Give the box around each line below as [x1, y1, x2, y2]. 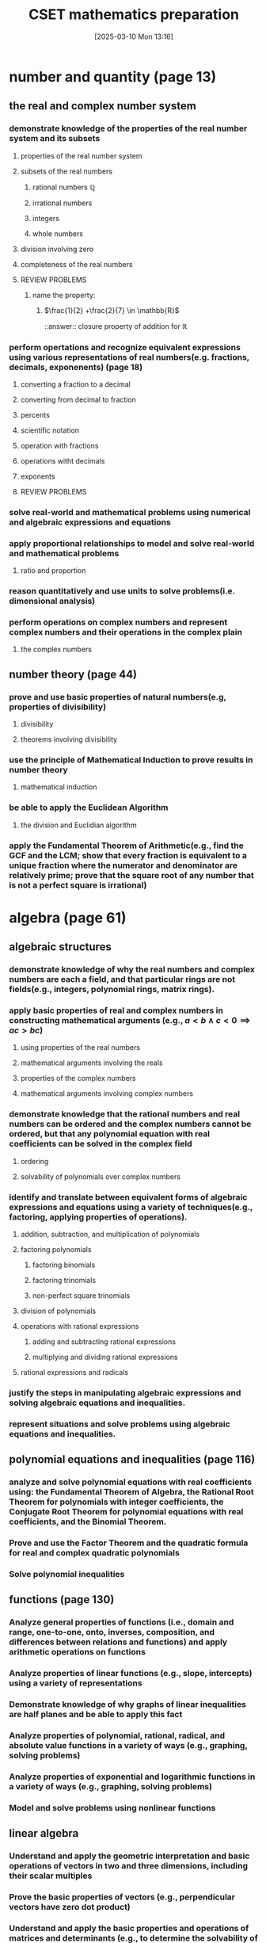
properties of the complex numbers [20, 1074, 137, 1083]
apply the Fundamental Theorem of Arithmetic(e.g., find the [9, 840, 245, 851]
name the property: [32, 290, 96, 300]
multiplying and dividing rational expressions [32, 1352, 178, 1361]
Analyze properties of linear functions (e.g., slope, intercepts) [9, 1668, 253, 1679]
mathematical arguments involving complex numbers [20, 1089, 193, 1098]
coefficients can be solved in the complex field [9, 1139, 192, 1150]
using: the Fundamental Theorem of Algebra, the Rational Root [9, 1487, 254, 1498]
